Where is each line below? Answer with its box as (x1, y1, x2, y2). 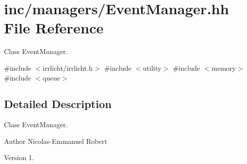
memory (212, 62, 236, 73)
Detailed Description (4, 96, 112, 111)
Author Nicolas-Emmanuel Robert (4, 136, 107, 146)
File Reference (4, 18, 104, 38)
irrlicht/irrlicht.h (42, 62, 93, 73)
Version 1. (4, 152, 34, 163)
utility (142, 62, 162, 73)
